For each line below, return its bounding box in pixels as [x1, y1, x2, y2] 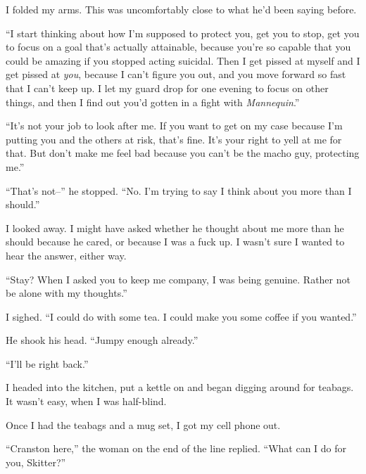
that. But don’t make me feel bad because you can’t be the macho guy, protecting [6, 146, 360, 160]
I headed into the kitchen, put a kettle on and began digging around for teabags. [6, 380, 354, 395]
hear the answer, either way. [6, 248, 127, 262]
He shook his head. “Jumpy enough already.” [6, 333, 198, 347]
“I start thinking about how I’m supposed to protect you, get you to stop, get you [6, 25, 360, 40]
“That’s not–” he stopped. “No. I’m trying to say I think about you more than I [6, 183, 352, 198]
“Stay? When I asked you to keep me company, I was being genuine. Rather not [6, 271, 351, 286]
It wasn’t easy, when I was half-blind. [6, 394, 167, 409]
